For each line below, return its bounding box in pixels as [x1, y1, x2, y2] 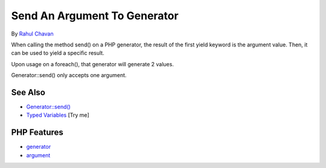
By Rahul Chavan [11, 30, 54, 37]
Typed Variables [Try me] [26, 111, 90, 119]
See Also [11, 87, 45, 98]
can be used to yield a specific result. [11, 49, 105, 57]
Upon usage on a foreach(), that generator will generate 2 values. [11, 60, 174, 67]
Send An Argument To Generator [11, 9, 179, 22]
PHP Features [11, 127, 63, 138]
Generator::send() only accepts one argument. [11, 72, 127, 79]
